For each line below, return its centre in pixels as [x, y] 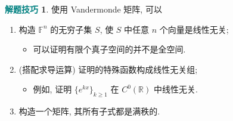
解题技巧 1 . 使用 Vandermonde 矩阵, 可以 [83, 9]
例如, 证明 [52, 89]
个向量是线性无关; [194, 29]
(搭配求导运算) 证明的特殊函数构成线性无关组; [108, 69]
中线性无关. [175, 89]
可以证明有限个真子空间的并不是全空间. [109, 49]
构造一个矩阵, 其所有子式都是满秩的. [89, 111]
